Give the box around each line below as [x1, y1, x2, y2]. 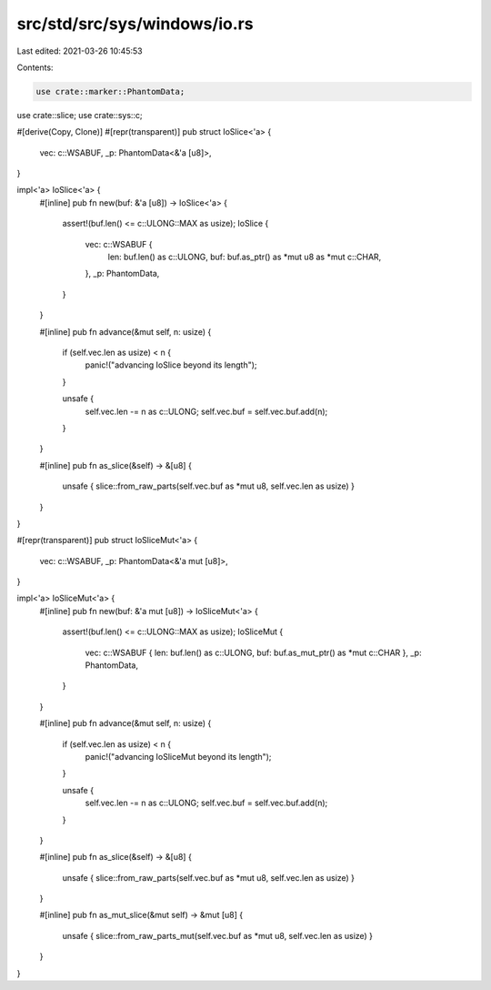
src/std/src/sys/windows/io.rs [16, 14, 254, 34]
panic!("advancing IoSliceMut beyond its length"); [85, 751, 272, 762]
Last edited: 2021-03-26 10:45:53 [16, 45, 143, 56]
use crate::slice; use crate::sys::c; [16, 109, 143, 120]
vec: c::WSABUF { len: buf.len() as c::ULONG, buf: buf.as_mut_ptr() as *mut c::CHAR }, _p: [85, 647, 422, 658]
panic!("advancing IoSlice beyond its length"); [85, 359, 258, 370]
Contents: [16, 62, 54, 73]
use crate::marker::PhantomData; [35, 86, 185, 96]
